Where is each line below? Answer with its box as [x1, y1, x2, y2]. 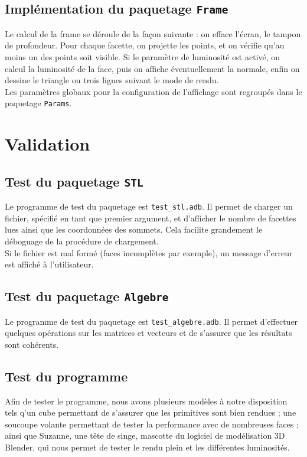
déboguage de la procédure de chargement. [5, 235, 159, 247]
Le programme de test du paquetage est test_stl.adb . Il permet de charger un [5, 200, 293, 213]
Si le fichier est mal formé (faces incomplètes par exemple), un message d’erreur [5, 246, 293, 259]
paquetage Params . [5, 97, 72, 109]
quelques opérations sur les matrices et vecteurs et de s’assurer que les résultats [5, 327, 292, 339]
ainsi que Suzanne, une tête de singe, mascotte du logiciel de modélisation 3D [5, 429, 285, 442]
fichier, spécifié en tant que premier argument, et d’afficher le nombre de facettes [5, 211, 296, 224]
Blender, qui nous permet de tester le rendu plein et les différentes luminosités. [5, 440, 290, 453]
